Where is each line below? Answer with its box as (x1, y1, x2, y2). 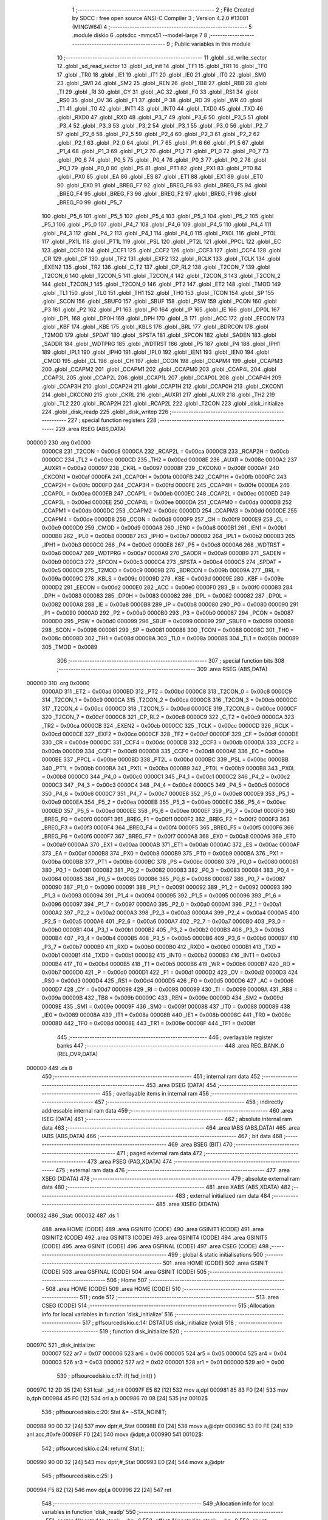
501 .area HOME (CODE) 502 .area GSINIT (163, 1259, 268, 1267)
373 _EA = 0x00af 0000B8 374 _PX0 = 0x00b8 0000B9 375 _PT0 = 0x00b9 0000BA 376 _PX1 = (41, 849, 284, 857)
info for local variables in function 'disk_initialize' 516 (41, 1310, 173, 1318)
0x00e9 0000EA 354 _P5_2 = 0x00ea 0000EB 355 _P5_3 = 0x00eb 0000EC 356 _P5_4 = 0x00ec (41, 798, 286, 806)
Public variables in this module (174, 40, 251, 47)
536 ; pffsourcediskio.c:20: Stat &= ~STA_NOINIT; (41, 1408, 167, 1416)
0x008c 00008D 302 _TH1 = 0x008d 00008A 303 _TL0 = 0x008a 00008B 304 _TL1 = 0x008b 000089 (41, 635, 299, 642)
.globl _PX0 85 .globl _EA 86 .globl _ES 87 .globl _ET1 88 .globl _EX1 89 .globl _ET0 (56, 173, 264, 181)
